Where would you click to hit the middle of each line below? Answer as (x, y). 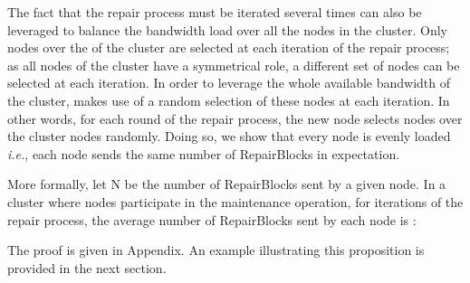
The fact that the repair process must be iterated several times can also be (215, 12)
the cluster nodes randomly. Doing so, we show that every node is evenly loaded (229, 136)
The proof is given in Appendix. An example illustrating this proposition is (216, 250)
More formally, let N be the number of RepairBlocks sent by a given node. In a (227, 184)
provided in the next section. (87, 267)
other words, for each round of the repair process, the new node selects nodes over (235, 118)
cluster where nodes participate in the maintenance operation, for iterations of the (235, 201)
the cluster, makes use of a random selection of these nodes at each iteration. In (229, 100)
